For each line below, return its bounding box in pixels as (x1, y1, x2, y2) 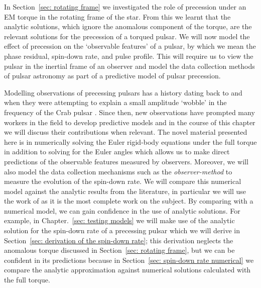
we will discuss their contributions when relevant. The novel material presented (4, 127, 247, 137)
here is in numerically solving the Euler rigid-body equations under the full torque (4, 136, 257, 147)
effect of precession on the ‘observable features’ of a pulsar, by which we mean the (4, 41, 256, 51)
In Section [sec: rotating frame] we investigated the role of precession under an (4, 2, 246, 12)
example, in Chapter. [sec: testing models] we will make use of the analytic (4, 215, 235, 226)
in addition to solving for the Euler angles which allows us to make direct (4, 146, 230, 157)
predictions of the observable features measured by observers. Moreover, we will (4, 156, 248, 166)
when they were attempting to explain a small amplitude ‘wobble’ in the (4, 97, 227, 108)
